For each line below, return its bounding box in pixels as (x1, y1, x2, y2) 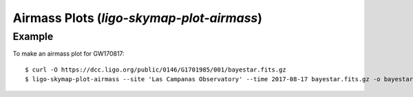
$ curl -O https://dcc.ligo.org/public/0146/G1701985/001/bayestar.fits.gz (25, 65, 286, 74)
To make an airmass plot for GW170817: (12, 50, 125, 58)
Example (12, 30, 54, 43)
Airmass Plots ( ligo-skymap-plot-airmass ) (12, 10, 263, 25)
